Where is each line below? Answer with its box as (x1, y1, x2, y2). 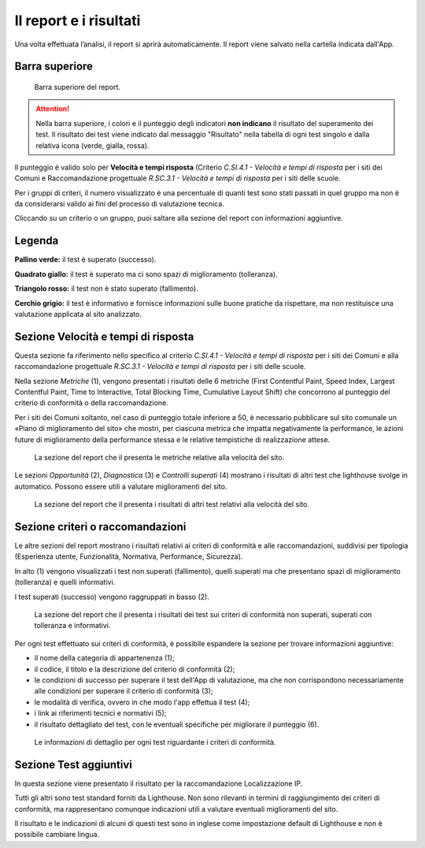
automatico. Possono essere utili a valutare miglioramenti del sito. (14, 482, 227, 491)
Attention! (35, 104, 70, 113)
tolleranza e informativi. (34, 621, 111, 630)
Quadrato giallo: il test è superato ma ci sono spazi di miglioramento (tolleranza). (14, 269, 279, 279)
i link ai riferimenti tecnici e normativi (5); (34, 709, 167, 718)
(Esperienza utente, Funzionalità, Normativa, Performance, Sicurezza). (14, 552, 243, 561)
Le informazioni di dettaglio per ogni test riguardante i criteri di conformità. (34, 737, 276, 746)
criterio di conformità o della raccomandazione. (14, 398, 168, 407)
